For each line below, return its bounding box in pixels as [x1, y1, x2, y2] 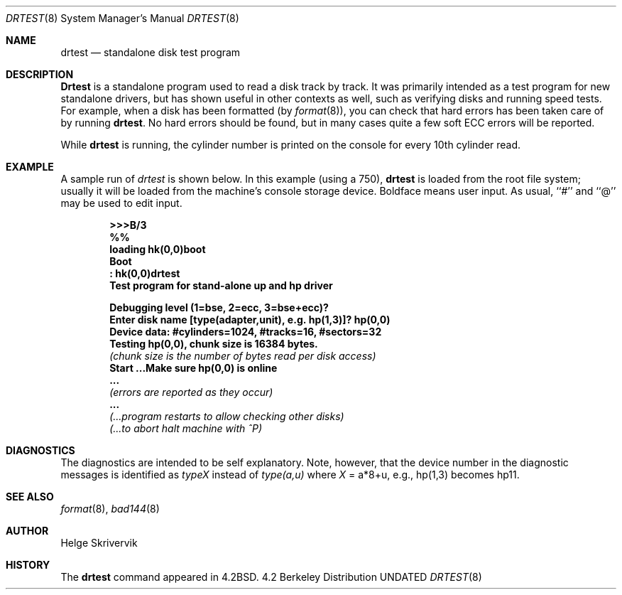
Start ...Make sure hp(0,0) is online [109, 362, 278, 374]
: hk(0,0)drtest [109, 267, 180, 279]
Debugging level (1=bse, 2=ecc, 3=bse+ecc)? [109, 301, 329, 313]
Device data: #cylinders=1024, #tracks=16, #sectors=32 [109, 326, 382, 338]
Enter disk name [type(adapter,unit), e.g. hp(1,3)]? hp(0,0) [109, 313, 391, 326]
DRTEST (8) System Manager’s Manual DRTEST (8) [6, 12, 239, 24]
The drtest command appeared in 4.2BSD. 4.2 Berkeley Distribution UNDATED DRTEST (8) [60, 571, 482, 583]
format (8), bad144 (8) [60, 503, 160, 515]
